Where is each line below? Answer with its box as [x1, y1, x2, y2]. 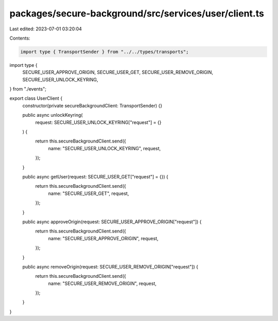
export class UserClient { [9, 95, 63, 101]
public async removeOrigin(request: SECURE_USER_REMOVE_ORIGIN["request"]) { [22, 263, 198, 270]
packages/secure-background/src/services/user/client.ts [9, 8, 265, 19]
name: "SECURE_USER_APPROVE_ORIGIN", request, [48, 235, 159, 241]
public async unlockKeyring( [22, 112, 83, 118]
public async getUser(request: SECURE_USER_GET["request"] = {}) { [22, 173, 168, 180]
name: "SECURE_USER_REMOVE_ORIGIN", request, [48, 280, 157, 287]
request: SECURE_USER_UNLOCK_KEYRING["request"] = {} [35, 119, 162, 126]
